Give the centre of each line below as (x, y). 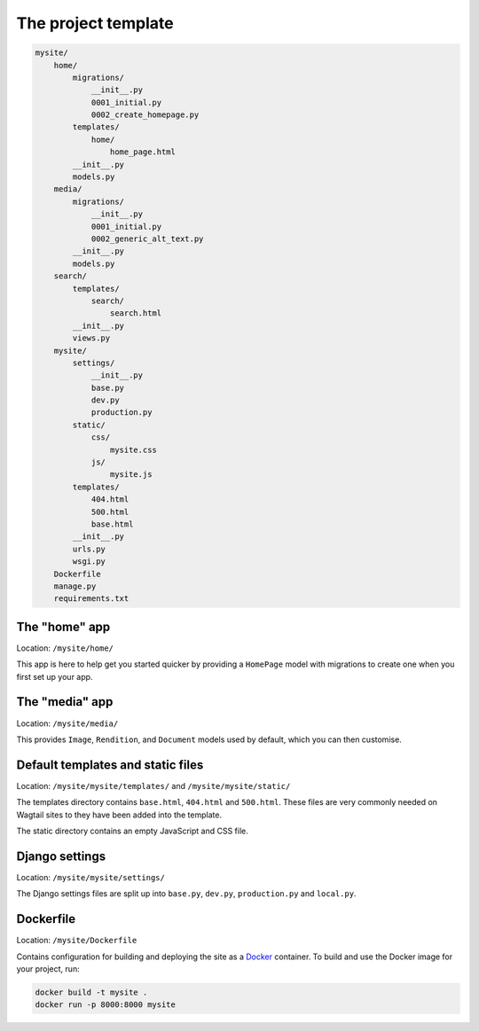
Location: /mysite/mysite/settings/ (91, 877)
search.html (136, 313)
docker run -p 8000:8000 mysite (106, 1005)
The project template (95, 23)
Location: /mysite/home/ (65, 648)
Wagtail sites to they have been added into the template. (119, 815)
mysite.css (133, 449)
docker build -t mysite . (91, 992)
